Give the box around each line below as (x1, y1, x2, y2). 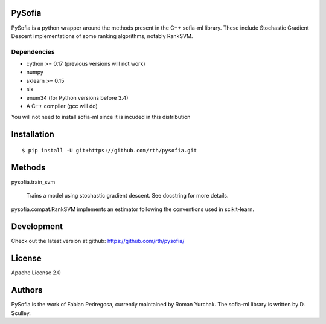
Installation (11, 129, 54, 140)
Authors (11, 285, 43, 296)
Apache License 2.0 (11, 269, 61, 276)
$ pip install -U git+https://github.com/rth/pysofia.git (22, 147, 197, 154)
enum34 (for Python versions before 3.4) (26, 94, 129, 101)
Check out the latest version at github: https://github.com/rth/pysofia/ (11, 238, 185, 245)
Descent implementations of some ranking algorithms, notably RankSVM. (11, 32, 193, 39)
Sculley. (11, 309, 31, 317)
